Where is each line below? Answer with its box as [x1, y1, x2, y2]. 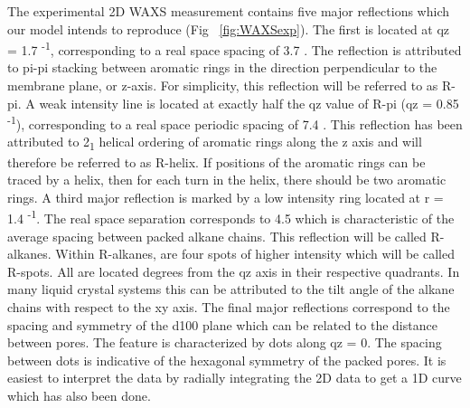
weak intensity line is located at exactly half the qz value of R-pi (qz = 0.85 [39, 93, 459, 112]
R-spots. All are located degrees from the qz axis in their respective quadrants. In [7, 261, 460, 280]
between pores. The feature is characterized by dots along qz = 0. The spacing [7, 333, 442, 352]
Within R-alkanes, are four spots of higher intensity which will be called [55, 244, 455, 263]
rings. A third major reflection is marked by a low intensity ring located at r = [7, 187, 444, 206]
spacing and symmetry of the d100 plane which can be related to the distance [7, 315, 437, 334]
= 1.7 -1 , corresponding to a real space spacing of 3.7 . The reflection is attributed [7, 38, 462, 59]
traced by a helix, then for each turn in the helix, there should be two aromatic [7, 170, 446, 189]
